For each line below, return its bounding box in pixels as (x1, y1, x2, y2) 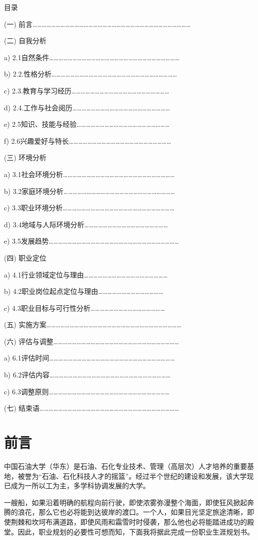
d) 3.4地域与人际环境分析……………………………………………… (4, 219, 168, 229)
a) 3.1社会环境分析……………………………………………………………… (4, 169, 175, 179)
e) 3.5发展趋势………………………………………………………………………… (4, 236, 179, 246)
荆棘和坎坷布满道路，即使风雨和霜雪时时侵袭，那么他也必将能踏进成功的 (10, 516, 247, 527)
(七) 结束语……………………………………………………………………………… (4, 403, 179, 413)
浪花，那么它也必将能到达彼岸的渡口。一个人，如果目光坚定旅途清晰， (17, 507, 247, 517)
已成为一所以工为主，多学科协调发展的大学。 (4, 480, 150, 491)
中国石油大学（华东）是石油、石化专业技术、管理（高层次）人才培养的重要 (4, 460, 247, 471)
